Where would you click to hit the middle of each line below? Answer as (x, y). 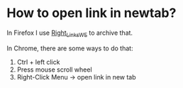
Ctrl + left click (38, 62)
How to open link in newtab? (91, 13)
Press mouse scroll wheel (55, 70)
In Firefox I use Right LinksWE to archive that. (70, 33)
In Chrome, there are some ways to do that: (70, 48)
